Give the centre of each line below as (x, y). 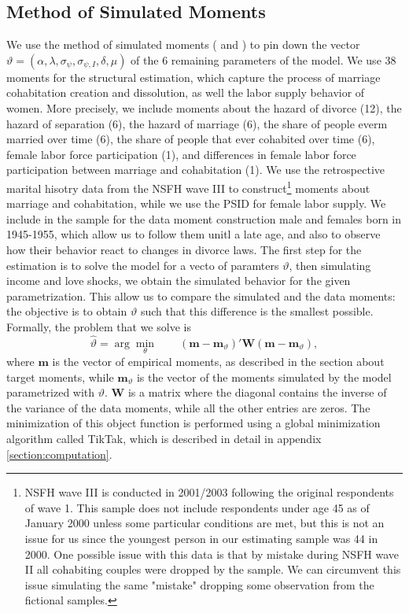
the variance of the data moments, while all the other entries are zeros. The (188, 407)
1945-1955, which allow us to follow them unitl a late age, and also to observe (193, 234)
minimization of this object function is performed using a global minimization (193, 423)
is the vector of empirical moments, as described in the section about (218, 361)
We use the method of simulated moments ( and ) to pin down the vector (183, 44)
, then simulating (330, 265)
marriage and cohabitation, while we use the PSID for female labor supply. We (196, 203)
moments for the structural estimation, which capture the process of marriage (193, 77)
